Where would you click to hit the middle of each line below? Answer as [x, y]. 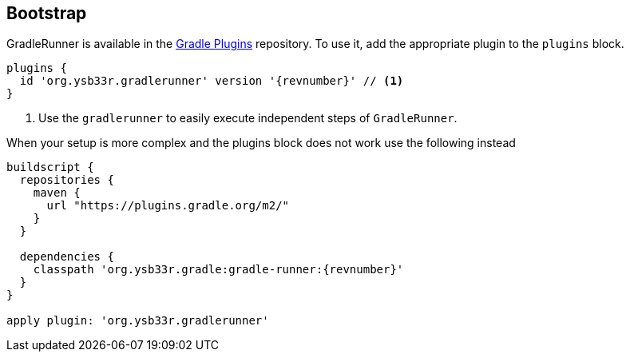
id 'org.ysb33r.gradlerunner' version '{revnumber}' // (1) [212, 81]
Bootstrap [47, 13]
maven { [57, 193]
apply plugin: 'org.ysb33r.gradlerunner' [138, 321]
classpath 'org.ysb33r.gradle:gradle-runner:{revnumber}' [218, 270]
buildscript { [50, 167]
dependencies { [67, 257]
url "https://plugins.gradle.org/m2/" [168, 206]
